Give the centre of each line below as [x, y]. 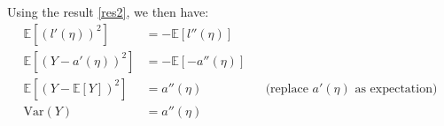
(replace [287, 89]
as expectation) [396, 89]
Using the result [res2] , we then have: [108, 11]
